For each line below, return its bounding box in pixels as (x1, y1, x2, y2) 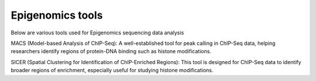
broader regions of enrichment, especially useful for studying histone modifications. (11, 67, 214, 74)
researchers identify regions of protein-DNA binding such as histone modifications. (11, 48, 212, 55)
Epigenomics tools (11, 9, 103, 22)
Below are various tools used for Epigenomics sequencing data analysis (11, 29, 184, 36)
